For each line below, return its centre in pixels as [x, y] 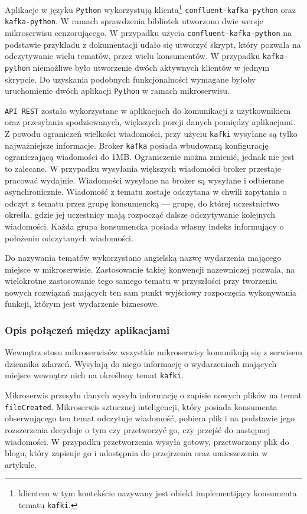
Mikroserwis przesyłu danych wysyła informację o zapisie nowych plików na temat [153, 395]
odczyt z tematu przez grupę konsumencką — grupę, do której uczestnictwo [142, 203]
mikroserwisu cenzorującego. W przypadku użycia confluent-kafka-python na [148, 32]
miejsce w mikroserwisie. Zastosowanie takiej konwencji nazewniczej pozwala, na [150, 269]
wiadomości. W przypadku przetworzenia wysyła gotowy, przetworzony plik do [147, 441]
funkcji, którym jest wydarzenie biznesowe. [82, 304]
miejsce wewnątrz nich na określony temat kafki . [94, 375]
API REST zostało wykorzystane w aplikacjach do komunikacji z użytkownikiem [148, 110]
